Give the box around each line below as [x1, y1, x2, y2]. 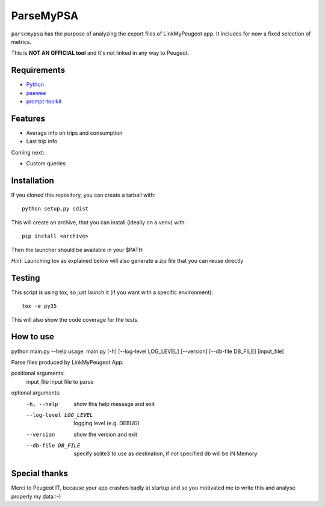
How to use [11, 331, 54, 342]
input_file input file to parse [26, 378, 94, 385]
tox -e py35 [22, 303, 57, 310]
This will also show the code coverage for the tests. [11, 316, 139, 323]
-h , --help [26, 401, 58, 407]
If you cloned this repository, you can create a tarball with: [11, 191, 156, 198]
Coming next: [11, 149, 45, 156]
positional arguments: [11, 370, 65, 377]
